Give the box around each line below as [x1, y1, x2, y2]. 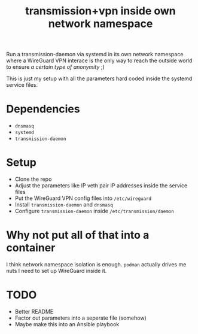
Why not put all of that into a [6, 229, 150, 242]
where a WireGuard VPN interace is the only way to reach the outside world [6, 57, 193, 64]
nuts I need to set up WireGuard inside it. [6, 268, 107, 274]
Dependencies [6, 102, 80, 116]
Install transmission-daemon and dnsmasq [14, 201, 114, 208]
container [6, 241, 56, 255]
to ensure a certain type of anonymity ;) [6, 63, 105, 71]
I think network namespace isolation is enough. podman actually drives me [6, 261, 187, 268]
